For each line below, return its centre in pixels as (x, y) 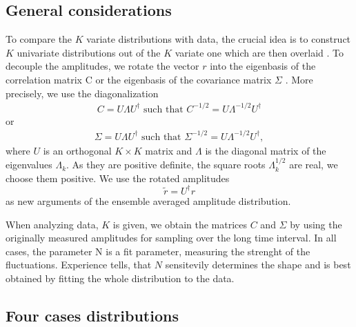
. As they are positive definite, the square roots (166, 165)
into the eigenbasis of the (263, 66)
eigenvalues (29, 165)
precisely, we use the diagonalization (82, 93)
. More (299, 79)
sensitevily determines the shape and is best (258, 265)
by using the (316, 224)
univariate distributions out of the (89, 52)
